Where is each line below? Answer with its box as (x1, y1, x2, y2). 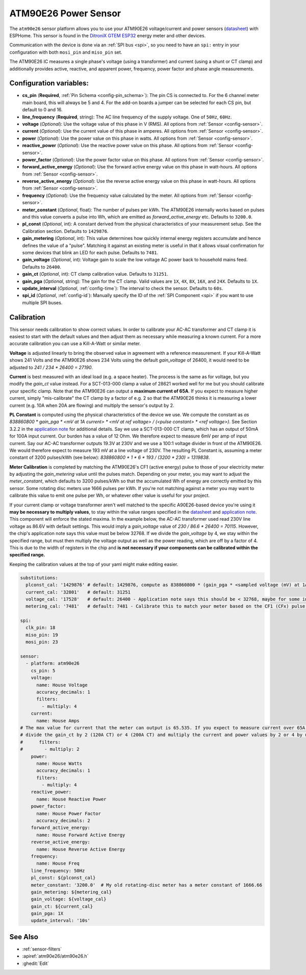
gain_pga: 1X (31, 911, 64, 916)
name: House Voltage (36, 682, 88, 688)
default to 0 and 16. (22, 107, 63, 113)
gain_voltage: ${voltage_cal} (31, 896, 107, 902)
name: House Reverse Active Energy (36, 846, 125, 852)
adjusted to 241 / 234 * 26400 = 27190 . (9, 364, 93, 370)
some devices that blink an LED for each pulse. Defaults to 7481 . (22, 250, 159, 255)
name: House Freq (36, 861, 80, 866)
